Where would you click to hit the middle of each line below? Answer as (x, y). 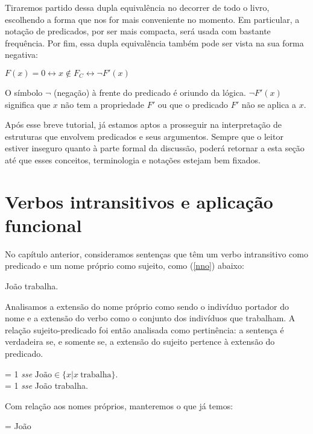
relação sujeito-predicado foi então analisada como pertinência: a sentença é (144, 329)
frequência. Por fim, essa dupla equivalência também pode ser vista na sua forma (154, 42)
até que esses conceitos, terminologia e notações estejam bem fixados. (133, 159)
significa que (28, 104)
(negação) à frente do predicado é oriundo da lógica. (150, 92)
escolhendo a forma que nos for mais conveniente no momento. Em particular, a (152, 19)
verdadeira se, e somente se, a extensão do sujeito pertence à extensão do (140, 341)
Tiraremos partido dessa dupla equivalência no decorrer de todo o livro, (137, 7)
